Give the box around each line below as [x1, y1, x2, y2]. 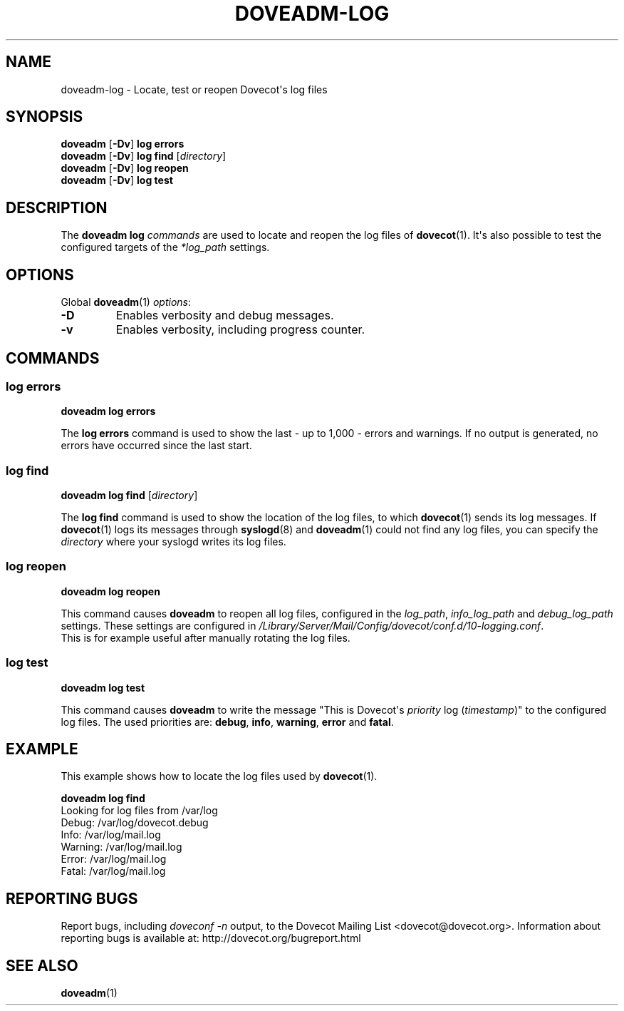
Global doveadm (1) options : [61, 296, 191, 309]
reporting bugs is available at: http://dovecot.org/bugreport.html [61, 932, 361, 945]
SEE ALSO [6, 956, 78, 975]
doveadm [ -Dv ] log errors [61, 138, 184, 150]
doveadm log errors [61, 405, 156, 418]
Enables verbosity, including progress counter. [115, 322, 365, 337]
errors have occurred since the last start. [61, 439, 252, 452]
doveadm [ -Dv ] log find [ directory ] [61, 150, 227, 163]
